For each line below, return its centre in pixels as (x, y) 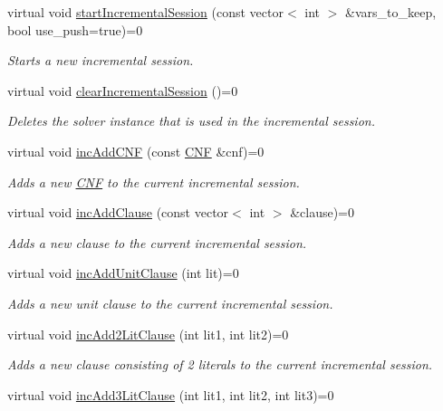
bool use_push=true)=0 (75, 29)
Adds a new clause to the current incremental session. (157, 242)
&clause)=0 (323, 212)
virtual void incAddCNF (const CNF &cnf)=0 (136, 151)
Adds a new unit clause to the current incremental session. (170, 303)
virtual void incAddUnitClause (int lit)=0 (123, 273)
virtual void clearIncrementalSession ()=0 (123, 90)
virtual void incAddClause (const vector (118, 212)
